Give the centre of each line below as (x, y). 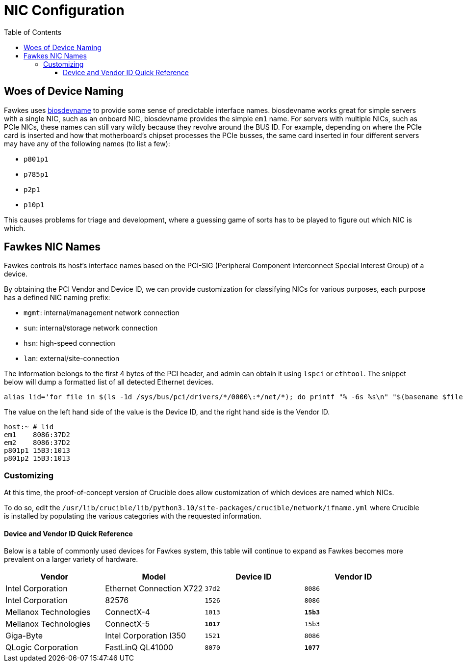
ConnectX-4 (128, 612)
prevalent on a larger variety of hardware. (71, 559)
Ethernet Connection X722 (154, 589)
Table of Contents (33, 32)
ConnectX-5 (128, 624)
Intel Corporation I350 (146, 636)
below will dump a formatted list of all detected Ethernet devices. (109, 382)
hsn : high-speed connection (69, 343)
